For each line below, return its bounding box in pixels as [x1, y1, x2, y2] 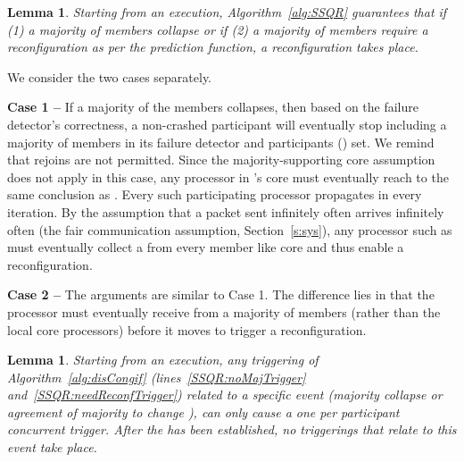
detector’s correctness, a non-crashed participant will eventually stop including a [7, 114, 447, 133]
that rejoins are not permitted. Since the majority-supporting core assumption [7, 150, 435, 169]
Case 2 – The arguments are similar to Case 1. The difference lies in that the [7, 285, 435, 304]
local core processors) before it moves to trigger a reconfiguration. [7, 320, 367, 339]
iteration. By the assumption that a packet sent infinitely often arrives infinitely [7, 202, 444, 221]
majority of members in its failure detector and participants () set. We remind [7, 132, 435, 151]
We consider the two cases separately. [7, 67, 212, 86]
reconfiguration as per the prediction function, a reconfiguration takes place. [7, 38, 418, 56]
